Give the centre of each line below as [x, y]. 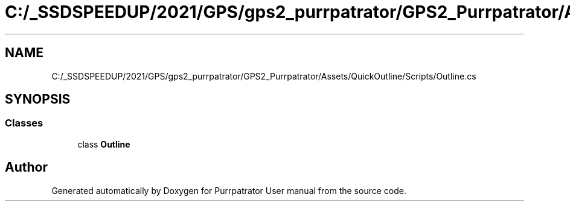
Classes [24, 123]
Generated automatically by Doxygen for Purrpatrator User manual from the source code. [229, 190]
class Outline [104, 144]
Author [26, 167]
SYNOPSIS [38, 99]
